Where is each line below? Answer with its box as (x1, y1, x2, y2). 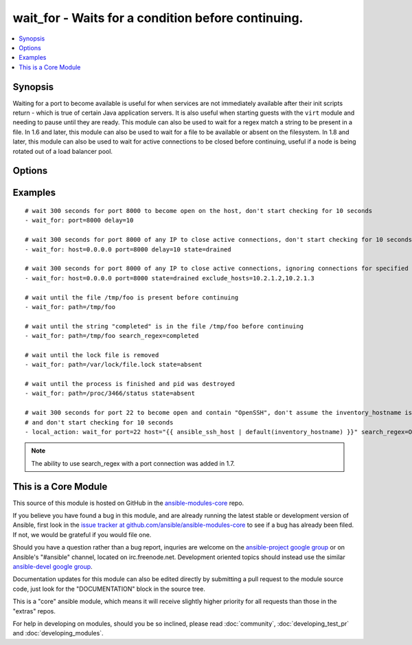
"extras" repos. (12, 607, 56, 615)
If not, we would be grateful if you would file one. (12, 530, 152, 539)
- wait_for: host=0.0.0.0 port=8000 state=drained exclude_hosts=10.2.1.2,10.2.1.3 (25, 274, 315, 282)
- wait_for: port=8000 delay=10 (25, 216, 134, 225)
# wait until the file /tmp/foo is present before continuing (25, 293, 239, 302)
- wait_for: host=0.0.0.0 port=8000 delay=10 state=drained (25, 245, 231, 253)
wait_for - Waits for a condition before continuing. (12, 10, 304, 25)
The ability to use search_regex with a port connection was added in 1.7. (31, 459, 235, 467)
